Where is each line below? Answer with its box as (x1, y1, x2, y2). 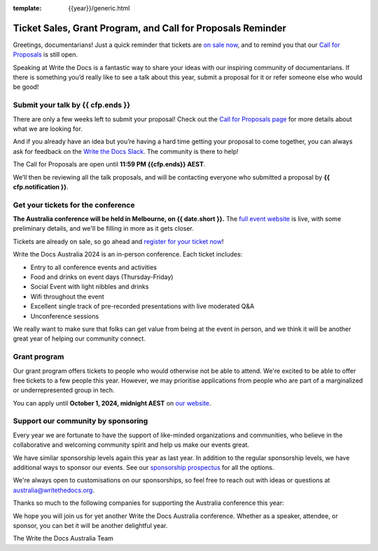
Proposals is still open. (13, 50, 78, 59)
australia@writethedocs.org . (13, 486, 94, 494)
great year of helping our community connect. (13, 334, 146, 343)
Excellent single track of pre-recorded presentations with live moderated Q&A (30, 302, 255, 310)
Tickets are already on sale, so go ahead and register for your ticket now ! (13, 237, 224, 245)
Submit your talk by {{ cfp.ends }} (13, 100, 131, 110)
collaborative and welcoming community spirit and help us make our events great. (13, 441, 250, 449)
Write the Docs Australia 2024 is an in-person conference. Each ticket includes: (13, 250, 243, 259)
